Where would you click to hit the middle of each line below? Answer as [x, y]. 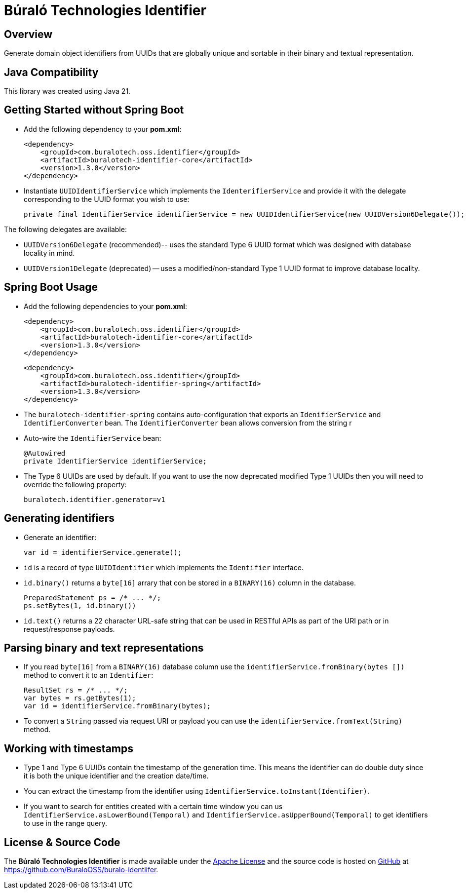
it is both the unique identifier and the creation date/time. [116, 776]
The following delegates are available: [65, 229]
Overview [28, 34]
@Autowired [45, 453]
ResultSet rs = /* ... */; [76, 690]
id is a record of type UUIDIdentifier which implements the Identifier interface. [164, 567]
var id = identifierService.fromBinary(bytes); [117, 706]
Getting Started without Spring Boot [94, 110]
